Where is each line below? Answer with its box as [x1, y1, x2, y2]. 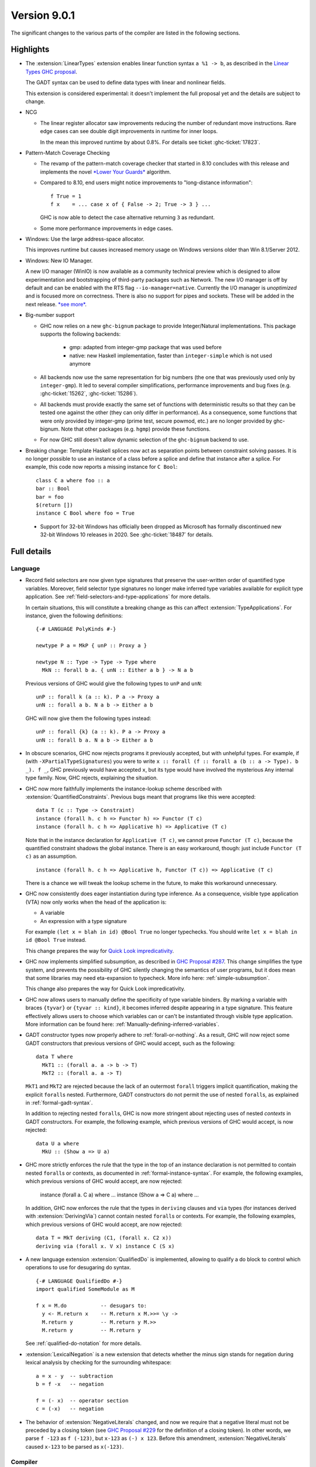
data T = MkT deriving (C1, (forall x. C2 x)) [36, 1235, 172, 1241]
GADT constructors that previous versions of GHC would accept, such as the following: [25, 1039, 236, 1047]
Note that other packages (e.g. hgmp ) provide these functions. [61, 425, 211, 432]
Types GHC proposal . [25, 68, 77, 75]
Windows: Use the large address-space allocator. [25, 235, 145, 243]
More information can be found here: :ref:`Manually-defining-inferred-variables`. [25, 1020, 219, 1027]
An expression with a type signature [40, 917, 127, 924]
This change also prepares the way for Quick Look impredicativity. [25, 985, 186, 992]
